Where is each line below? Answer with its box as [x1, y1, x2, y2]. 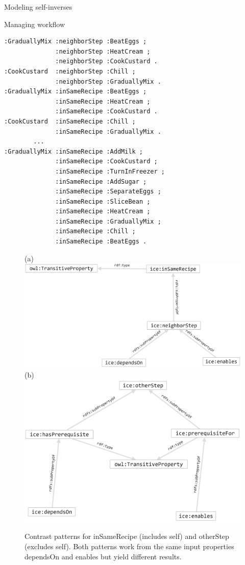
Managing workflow [4, 18, 65, 29]
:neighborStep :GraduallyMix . [55, 78, 161, 85]
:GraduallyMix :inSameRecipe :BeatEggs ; [4, 88, 147, 95]
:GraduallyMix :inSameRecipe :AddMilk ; [4, 148, 143, 155]
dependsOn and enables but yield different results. [24, 551, 182, 561]
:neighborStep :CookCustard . [55, 58, 158, 65]
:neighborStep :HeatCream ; [55, 47, 151, 55]
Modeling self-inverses [4, 2, 72, 12]
